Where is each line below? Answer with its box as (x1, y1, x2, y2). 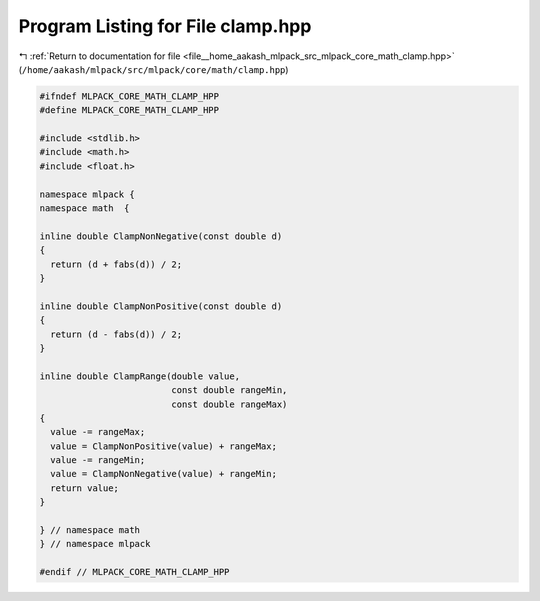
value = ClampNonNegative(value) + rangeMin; (50, 468, 277, 480)
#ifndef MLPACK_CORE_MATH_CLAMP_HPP (39, 90, 220, 102)
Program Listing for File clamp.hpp (18, 15, 312, 37)
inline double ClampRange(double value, (39, 370, 240, 382)
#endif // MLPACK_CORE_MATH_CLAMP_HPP (39, 566, 230, 578)
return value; (50, 482, 120, 494)
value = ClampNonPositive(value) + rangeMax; (50, 440, 277, 452)
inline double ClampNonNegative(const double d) (39, 230, 283, 242)
